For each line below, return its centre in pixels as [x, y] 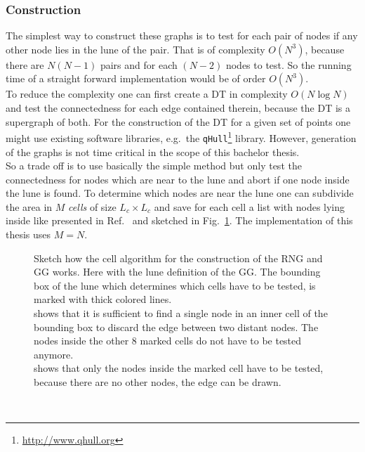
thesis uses [28, 234]
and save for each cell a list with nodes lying [250, 206]
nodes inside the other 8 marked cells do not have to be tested [168, 341]
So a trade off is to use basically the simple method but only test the [154, 166]
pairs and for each [139, 64]
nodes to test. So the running [288, 64]
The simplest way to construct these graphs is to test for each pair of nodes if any [182, 35]
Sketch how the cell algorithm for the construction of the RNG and [178, 258]
